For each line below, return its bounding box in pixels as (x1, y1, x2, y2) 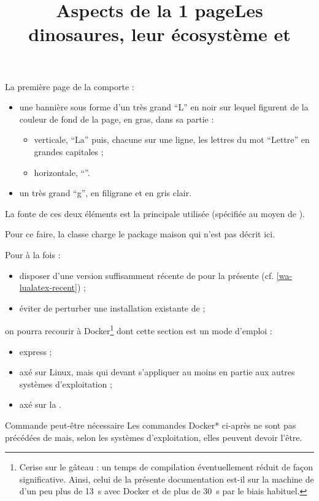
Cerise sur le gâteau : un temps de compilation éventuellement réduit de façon (19, 461, 313, 473)
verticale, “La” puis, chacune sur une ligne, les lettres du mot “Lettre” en (34, 133, 310, 146)
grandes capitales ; (34, 145, 104, 158)
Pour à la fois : (5, 248, 61, 261)
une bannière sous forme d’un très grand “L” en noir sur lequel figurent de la (19, 101, 309, 113)
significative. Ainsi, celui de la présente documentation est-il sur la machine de (19, 472, 314, 485)
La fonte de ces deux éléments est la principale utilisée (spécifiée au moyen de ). (5, 207, 305, 220)
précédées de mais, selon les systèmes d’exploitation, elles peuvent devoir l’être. (5, 430, 302, 443)
